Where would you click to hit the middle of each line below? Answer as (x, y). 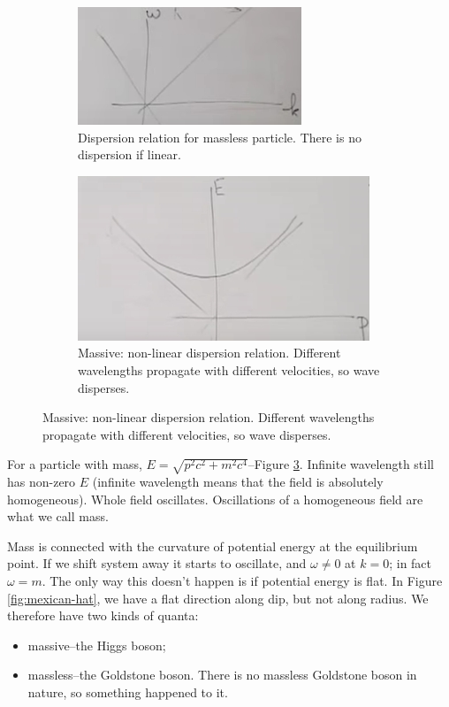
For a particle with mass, (75, 464)
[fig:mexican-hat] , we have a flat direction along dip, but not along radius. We (218, 598)
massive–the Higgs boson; (97, 645)
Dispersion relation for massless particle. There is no (220, 137)
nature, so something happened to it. (128, 692)
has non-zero (42, 482)
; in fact (411, 563)
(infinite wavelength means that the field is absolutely (238, 482)
